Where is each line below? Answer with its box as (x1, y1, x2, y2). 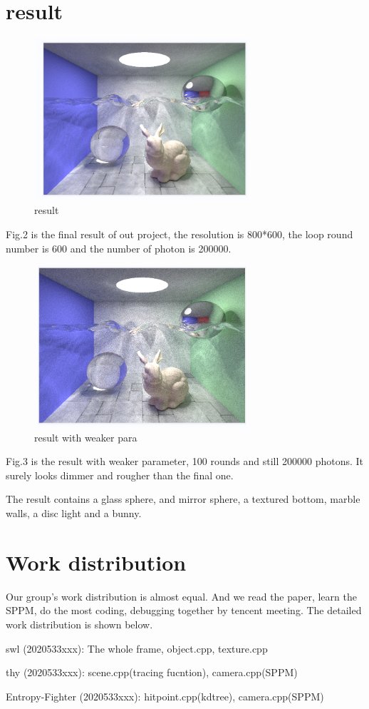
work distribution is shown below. (6, 616, 153, 631)
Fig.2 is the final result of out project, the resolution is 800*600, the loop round (6, 227, 353, 242)
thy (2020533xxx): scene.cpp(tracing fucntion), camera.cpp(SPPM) (6, 665, 298, 680)
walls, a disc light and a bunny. (6, 506, 142, 520)
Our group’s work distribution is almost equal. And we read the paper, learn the (6, 588, 357, 603)
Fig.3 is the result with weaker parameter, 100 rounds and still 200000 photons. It (6, 454, 364, 469)
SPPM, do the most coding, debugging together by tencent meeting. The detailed (6, 603, 362, 618)
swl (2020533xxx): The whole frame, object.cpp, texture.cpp (6, 641, 268, 656)
